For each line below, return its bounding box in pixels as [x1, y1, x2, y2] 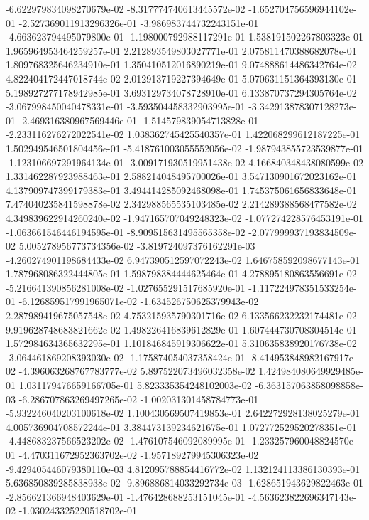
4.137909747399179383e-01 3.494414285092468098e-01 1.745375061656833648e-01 [6, 182, 357, 197]
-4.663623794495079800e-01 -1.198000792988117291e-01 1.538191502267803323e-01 [6, 29, 363, 44]
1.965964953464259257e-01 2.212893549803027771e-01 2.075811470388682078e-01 [6, 43, 357, 58]
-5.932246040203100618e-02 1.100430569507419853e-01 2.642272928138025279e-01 [6, 405, 360, 420]
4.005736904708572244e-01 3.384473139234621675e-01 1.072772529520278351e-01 [6, 419, 357, 434]
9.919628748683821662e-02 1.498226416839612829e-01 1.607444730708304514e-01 [6, 322, 357, 336]
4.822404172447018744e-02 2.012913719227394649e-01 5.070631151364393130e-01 [6, 70, 357, 85]
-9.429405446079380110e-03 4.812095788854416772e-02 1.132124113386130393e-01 [6, 461, 360, 476]
